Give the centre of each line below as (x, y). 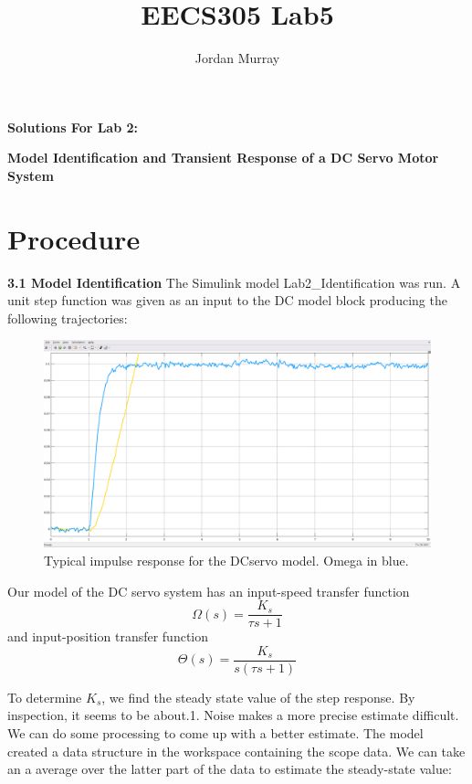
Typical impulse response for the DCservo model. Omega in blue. (226, 560)
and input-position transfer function (108, 636)
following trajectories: (68, 318)
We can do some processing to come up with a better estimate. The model (215, 733)
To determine (45, 697)
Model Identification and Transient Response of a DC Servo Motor (223, 158)
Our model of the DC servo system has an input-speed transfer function (209, 591)
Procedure (74, 238)
